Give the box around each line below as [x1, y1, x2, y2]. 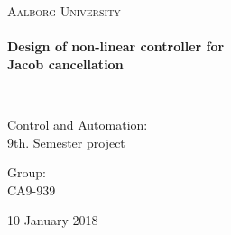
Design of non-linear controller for [7, 37, 225, 56]
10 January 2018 [7, 211, 98, 230]
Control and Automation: [7, 114, 148, 133]
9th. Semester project [7, 132, 125, 151]
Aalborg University [7, 2, 121, 20]
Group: [7, 163, 46, 182]
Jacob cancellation [7, 54, 124, 73]
